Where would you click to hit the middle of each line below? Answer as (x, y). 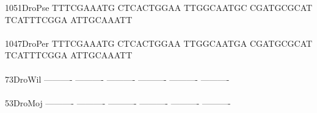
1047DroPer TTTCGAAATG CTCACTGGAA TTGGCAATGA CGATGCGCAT (159, 43)
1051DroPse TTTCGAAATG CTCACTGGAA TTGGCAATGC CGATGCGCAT (159, 7)
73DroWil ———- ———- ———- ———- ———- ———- (117, 79)
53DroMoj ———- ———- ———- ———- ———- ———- (118, 102)
